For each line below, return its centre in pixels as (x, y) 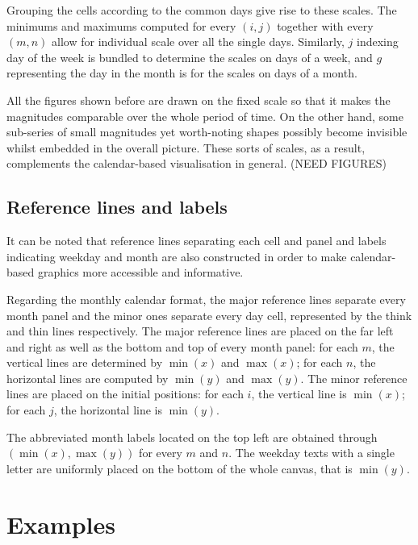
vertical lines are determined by (85, 362)
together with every (325, 25)
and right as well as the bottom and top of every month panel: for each (182, 346)
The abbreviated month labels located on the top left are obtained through (192, 437)
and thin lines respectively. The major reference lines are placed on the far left (200, 331)
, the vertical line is (299, 394)
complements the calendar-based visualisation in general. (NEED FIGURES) (197, 163)
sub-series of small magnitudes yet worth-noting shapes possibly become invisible (207, 132)
